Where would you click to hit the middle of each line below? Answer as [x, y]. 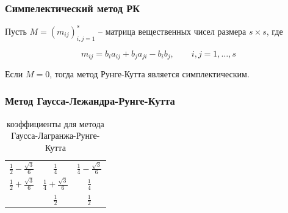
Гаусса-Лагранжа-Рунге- [56, 135]
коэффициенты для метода [56, 123]
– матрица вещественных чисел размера [172, 31]
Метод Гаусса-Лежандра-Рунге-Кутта [90, 101]
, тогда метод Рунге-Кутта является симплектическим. [149, 73]
